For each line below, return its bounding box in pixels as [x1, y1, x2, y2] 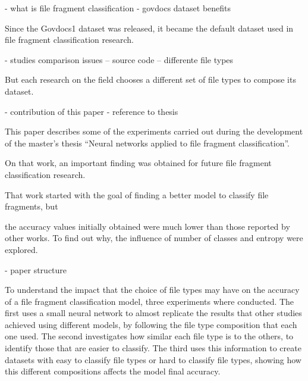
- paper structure [5, 263, 67, 276]
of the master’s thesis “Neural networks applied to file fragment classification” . [5, 136, 290, 149]
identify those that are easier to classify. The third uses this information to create [5, 342, 301, 354]
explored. [5, 243, 38, 255]
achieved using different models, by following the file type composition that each [5, 318, 297, 330]
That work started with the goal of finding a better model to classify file [5, 188, 269, 201]
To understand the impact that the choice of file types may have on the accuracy [5, 283, 300, 296]
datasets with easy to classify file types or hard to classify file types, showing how [5, 353, 301, 366]
